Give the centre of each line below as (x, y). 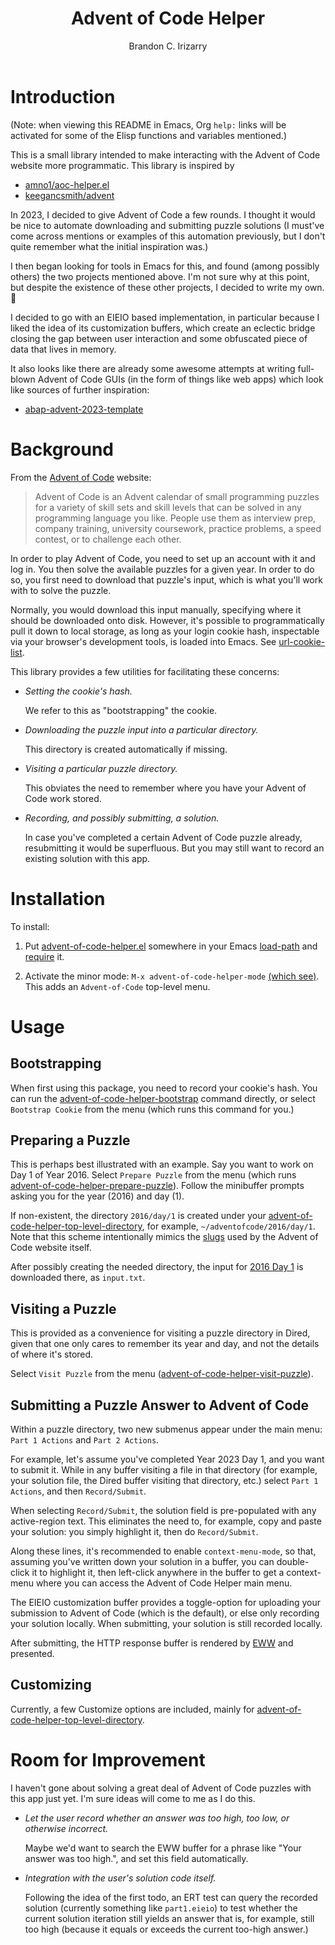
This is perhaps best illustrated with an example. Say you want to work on (162, 1164)
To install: (30, 926)
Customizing (51, 1685)
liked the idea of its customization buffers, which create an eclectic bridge (163, 328)
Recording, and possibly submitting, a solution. (122, 818)
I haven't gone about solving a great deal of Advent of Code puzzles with (161, 1788)
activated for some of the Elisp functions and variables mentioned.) (149, 135)
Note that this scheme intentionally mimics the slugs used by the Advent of (164, 1237)
